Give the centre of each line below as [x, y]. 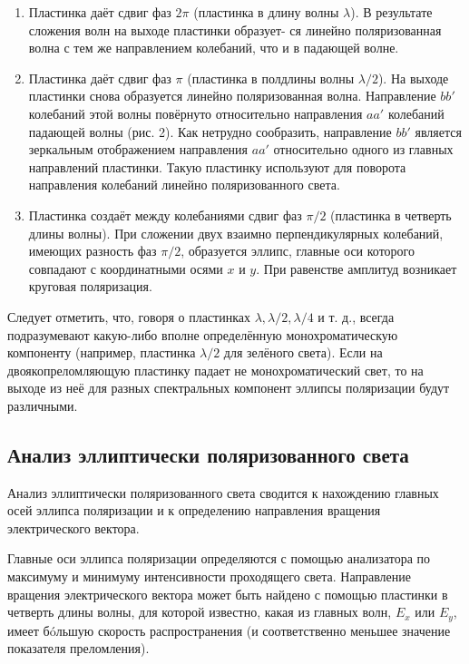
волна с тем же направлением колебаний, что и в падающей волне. [214, 48]
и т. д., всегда [356, 316]
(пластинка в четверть [391, 215]
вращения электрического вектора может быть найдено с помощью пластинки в [228, 594]
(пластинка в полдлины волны [271, 78]
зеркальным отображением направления [138, 149]
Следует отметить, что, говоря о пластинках [129, 316]
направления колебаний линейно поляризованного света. [184, 185]
